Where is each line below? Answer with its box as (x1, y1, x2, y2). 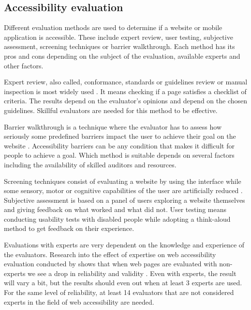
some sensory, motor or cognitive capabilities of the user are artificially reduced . (4, 185, 243, 196)
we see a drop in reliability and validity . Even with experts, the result (28, 268, 236, 278)
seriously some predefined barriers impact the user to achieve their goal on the (4, 131, 236, 141)
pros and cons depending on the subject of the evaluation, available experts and (4, 50, 240, 61)
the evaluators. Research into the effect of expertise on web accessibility (4, 249, 216, 259)
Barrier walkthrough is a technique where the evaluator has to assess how (4, 121, 222, 131)
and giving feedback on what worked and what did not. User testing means (4, 204, 226, 214)
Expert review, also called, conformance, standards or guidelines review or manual (4, 77, 248, 87)
